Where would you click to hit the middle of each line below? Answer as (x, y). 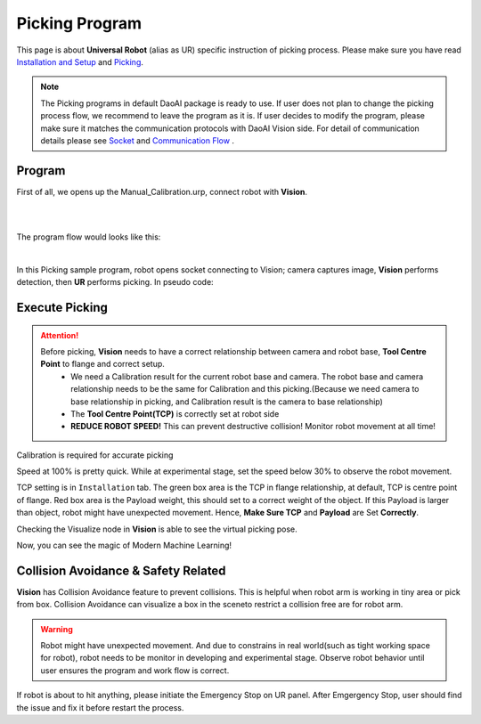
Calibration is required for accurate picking (95, 455)
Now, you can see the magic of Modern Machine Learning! (124, 545)
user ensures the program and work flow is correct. (135, 670)
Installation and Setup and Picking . (80, 61)
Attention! (60, 335)
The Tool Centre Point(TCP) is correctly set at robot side (175, 413)
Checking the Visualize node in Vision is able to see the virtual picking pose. (157, 529)
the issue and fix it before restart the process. (100, 707)
